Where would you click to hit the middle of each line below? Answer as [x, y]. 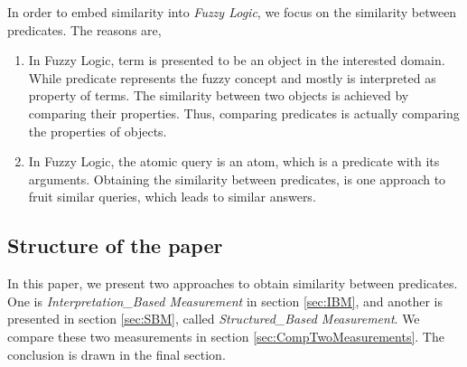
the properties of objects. [98, 131]
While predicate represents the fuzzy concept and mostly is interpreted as [232, 77]
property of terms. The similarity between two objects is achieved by [219, 95]
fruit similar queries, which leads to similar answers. [172, 197]
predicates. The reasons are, [84, 29]
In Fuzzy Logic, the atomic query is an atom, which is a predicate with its [234, 161]
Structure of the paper [115, 245]
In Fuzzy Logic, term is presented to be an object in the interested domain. [237, 60]
